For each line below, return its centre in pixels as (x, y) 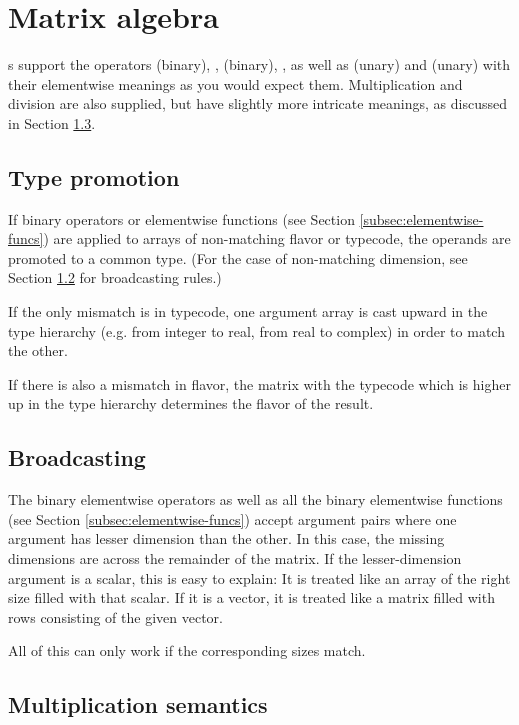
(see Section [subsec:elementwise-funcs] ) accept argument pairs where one (232, 518)
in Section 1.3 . (52, 122)
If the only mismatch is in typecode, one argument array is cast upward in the (248, 311)
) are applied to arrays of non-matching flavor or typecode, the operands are (277, 238)
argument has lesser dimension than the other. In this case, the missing (226, 538)
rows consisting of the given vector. (115, 616)
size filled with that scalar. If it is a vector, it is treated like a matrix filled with (251, 597)
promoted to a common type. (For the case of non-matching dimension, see (238, 257)
